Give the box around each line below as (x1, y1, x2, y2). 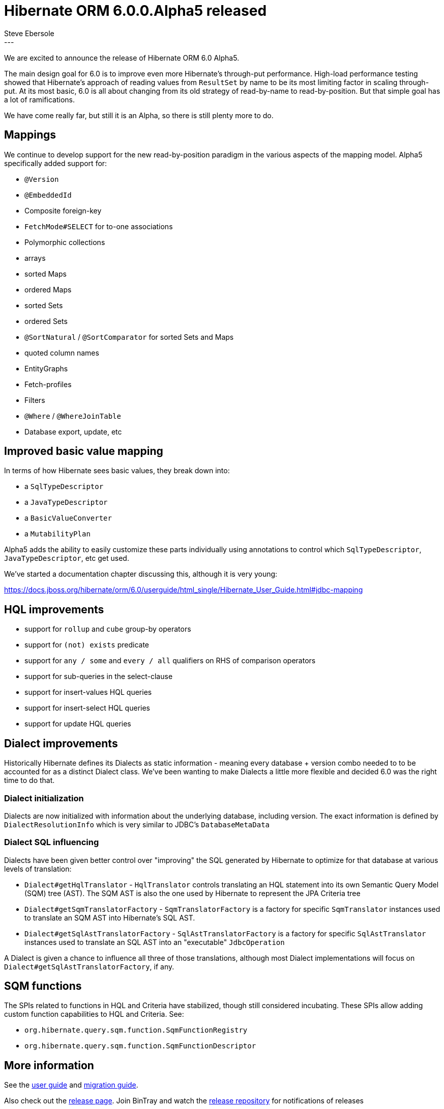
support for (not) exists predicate (24, 640, 150, 650)
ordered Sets (24, 316, 68, 326)
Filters (24, 395, 45, 404)
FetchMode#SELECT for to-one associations (24, 222, 173, 231)
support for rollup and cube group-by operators (24, 625, 191, 634)
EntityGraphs (24, 364, 68, 373)
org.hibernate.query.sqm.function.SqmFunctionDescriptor (24, 1042, 256, 1050)
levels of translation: (4, 864, 72, 873)
